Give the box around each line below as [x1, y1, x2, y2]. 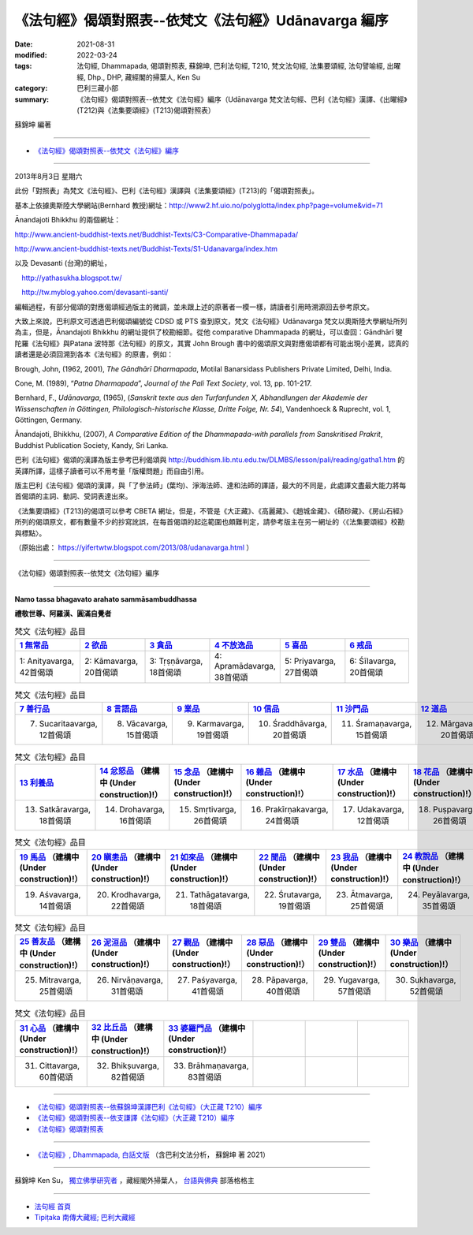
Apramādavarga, [214, 660, 276, 671]
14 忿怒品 [99, 765, 134, 776]
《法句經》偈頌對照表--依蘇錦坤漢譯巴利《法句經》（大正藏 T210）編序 [34, 1102, 263, 1111]
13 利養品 [19, 777, 54, 788]
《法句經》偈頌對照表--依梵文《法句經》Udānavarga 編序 [14, 12, 389, 29]
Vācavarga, [126, 718, 169, 729]
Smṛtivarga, [193, 804, 236, 815]
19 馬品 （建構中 [19, 852, 80, 863]
